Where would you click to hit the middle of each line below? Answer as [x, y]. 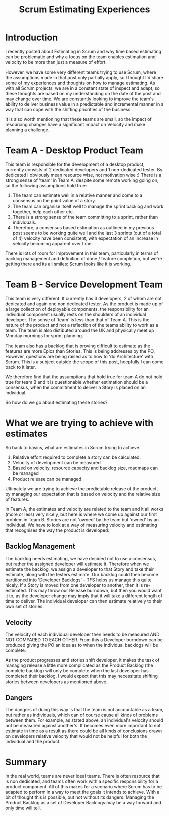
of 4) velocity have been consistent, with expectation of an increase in [85, 238]
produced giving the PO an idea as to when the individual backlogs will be [82, 645]
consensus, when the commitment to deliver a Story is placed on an [75, 387]
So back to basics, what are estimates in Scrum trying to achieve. [73, 447]
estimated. [16, 590]
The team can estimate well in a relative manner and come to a [77, 195]
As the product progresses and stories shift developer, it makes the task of [82, 660]
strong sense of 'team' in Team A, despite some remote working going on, [82, 180]
